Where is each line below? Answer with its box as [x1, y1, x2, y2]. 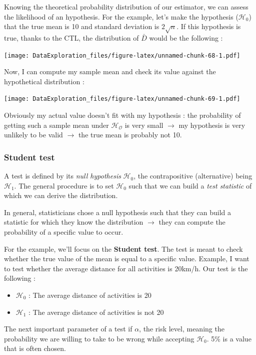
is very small [124, 119, 163, 130]
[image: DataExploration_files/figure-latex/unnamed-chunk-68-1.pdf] [4, 52, 240, 59]
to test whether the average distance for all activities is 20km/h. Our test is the [4, 263, 248, 273]
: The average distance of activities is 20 [28, 289, 151, 300]
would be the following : [149, 32, 223, 43]
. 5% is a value [206, 333, 251, 343]
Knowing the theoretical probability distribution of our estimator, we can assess [4, 2, 248, 12]
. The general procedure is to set [14, 180, 114, 191]
